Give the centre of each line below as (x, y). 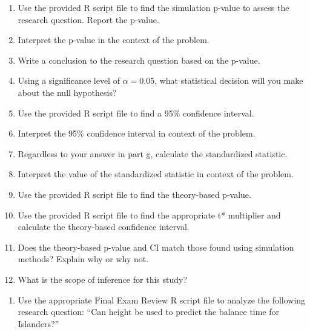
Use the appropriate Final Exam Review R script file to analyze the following (162, 300)
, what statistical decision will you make (229, 80)
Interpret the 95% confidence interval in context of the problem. (137, 133)
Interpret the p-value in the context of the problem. (114, 40)
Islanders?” (38, 323)
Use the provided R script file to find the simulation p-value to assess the (153, 7)
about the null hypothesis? (67, 92)
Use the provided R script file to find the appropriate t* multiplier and (149, 215)
